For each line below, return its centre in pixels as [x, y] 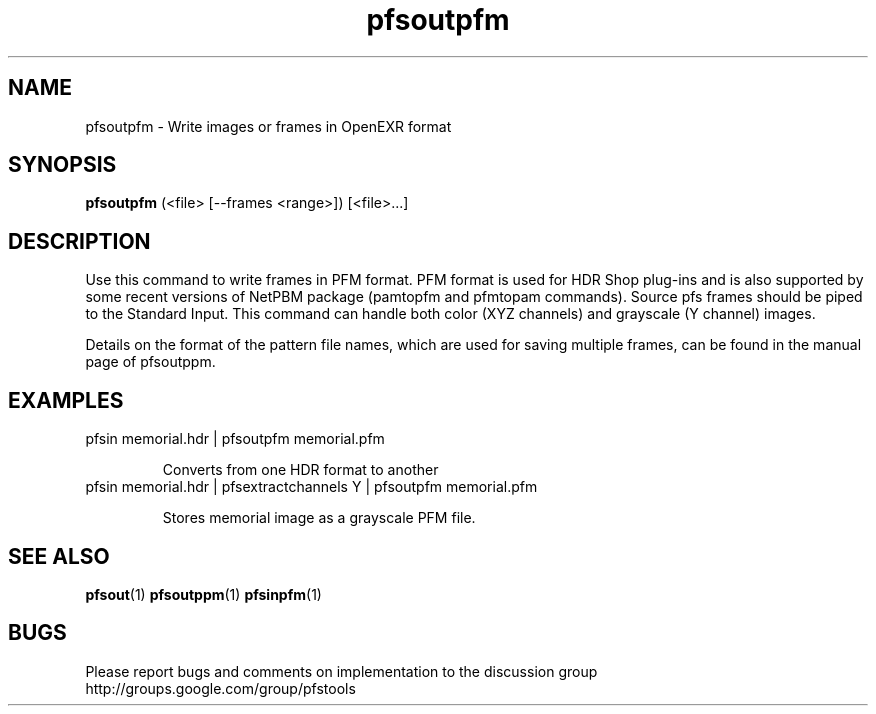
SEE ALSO [59, 556]
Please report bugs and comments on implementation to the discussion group [341, 671]
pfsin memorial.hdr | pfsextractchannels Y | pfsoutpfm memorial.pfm [311, 487]
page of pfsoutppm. [150, 362]
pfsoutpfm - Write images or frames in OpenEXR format [268, 126]
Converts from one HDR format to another [300, 470]
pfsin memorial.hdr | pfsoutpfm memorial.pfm [235, 439]
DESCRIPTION [79, 241]
